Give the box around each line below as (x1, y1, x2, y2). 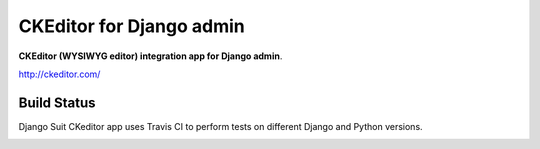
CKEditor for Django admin (18, 15, 245, 37)
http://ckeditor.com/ (18, 68, 101, 80)
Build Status (18, 94, 96, 111)
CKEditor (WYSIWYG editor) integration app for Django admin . (18, 50, 283, 62)
